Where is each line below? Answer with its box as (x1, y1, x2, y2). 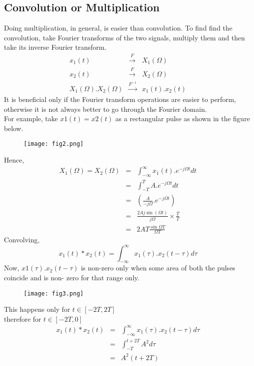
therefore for (4, 313, 41, 324)
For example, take (4, 113, 58, 124)
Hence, (4, 155, 24, 165)
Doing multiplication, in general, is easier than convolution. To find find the (4, 23, 233, 33)
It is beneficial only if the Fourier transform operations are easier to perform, (4, 94, 236, 104)
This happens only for (4, 304, 70, 314)
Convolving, (4, 234, 40, 245)
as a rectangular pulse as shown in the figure (115, 113, 250, 124)
